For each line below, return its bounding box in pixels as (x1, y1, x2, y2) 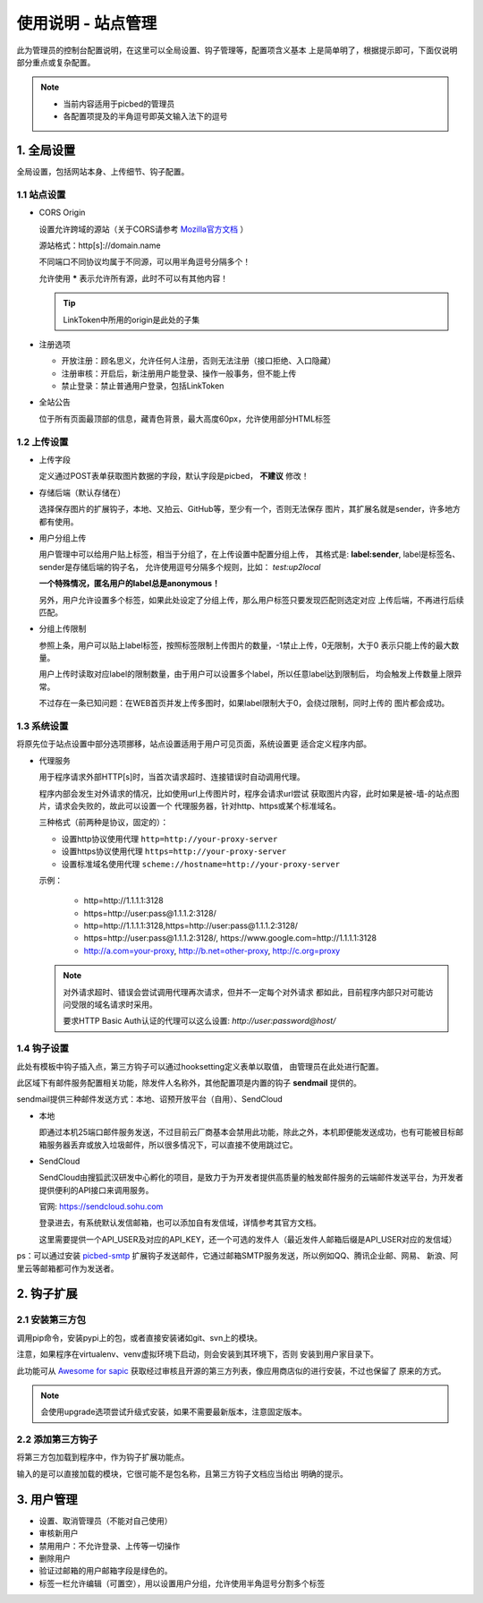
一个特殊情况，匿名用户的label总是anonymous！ (38, 578, 221, 589)
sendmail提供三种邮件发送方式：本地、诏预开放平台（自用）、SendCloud (16, 1094, 284, 1104)
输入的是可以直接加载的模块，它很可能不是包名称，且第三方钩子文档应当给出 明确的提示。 (16, 1468, 348, 1479)
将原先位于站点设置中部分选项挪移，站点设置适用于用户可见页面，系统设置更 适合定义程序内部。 (16, 738, 371, 749)
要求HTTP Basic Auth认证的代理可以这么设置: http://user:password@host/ (63, 1016, 336, 1027)
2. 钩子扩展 (16, 1286, 78, 1301)
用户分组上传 (38, 533, 87, 543)
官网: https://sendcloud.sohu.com (38, 1201, 164, 1212)
